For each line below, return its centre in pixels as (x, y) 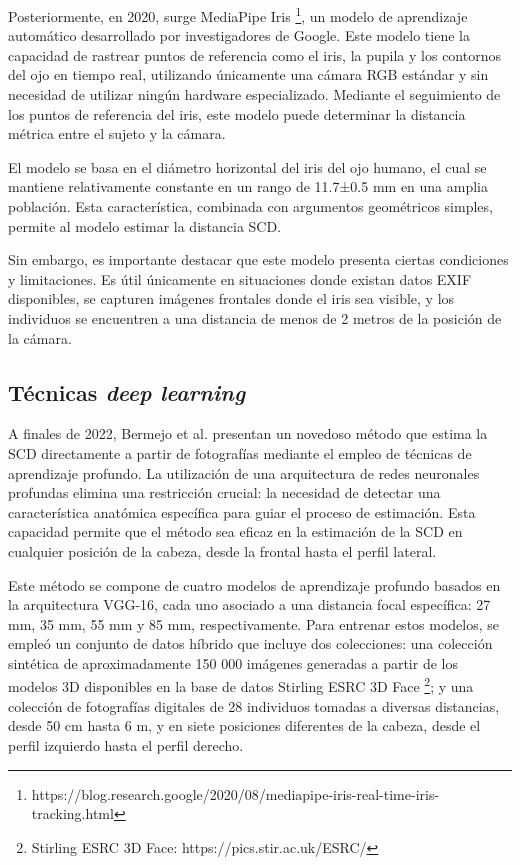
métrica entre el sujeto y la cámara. (117, 133)
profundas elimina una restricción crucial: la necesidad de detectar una (224, 492)
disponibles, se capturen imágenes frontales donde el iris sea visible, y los (231, 298)
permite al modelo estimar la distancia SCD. (145, 225)
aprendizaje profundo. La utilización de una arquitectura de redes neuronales (244, 472)
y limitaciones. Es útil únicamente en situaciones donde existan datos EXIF (240, 278)
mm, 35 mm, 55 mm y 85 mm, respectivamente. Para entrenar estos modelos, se (254, 623)
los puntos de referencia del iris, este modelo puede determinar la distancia (237, 113)
